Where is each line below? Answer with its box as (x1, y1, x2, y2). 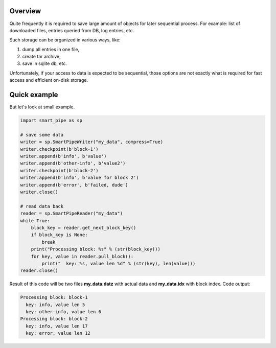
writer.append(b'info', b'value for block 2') (20, 175, 139, 181)
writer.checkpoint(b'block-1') (20, 146, 99, 152)
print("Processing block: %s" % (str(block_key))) (31, 246, 160, 252)
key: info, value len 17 (26, 323, 88, 329)
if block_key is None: (31, 232, 88, 238)
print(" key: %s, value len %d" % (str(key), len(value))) (41, 261, 196, 266)
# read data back (20, 203, 64, 209)
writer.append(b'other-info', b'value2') (20, 160, 126, 166)
